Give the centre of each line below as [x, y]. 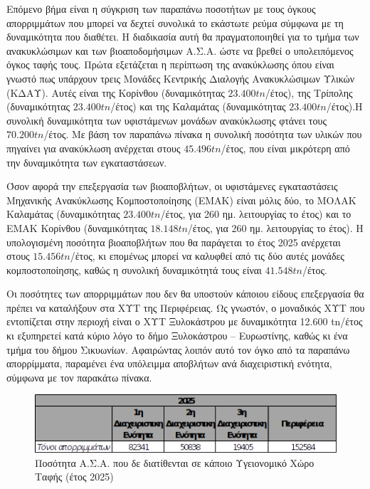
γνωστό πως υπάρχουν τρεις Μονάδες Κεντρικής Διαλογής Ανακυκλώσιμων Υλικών [181, 78]
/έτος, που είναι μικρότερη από [285, 148]
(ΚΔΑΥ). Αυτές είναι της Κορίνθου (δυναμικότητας [116, 92]
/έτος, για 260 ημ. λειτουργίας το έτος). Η [275, 227]
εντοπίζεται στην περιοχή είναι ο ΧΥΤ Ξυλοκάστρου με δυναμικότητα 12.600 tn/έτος [185, 321]
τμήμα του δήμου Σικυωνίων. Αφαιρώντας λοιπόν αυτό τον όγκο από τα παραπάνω [178, 349]
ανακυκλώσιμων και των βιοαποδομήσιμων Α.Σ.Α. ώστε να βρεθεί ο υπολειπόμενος [180, 50]
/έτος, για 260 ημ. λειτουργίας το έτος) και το [256, 214]
